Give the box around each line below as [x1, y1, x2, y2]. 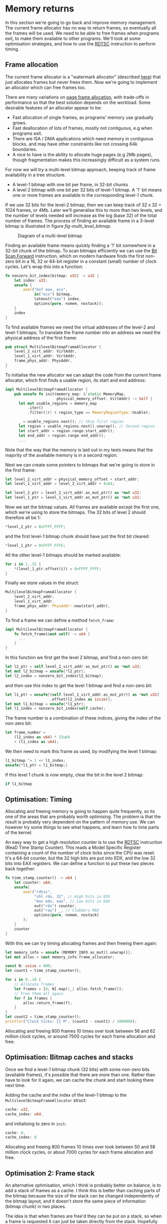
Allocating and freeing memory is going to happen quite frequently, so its [5, 809, 156, 815]
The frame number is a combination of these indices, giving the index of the [5, 715, 161, 721]
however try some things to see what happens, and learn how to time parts [5, 824, 160, 830]
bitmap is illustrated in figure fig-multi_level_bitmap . [5, 223, 112, 229]
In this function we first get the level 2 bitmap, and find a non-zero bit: [5, 655, 149, 661]
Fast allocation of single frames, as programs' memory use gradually [12, 114, 154, 120]
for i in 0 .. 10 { [5, 977, 41, 982]
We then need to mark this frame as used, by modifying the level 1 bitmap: [5, 748, 158, 754]
